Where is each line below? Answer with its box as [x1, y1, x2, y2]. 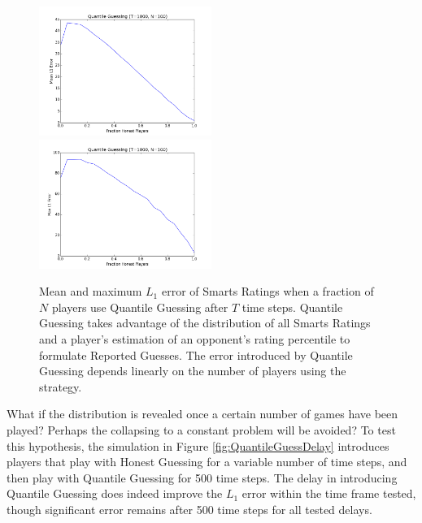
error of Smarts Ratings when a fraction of [161, 283, 374, 300]
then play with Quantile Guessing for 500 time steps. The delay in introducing [7, 469, 398, 486]
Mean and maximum [39, 283, 142, 300]
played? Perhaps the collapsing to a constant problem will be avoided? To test [7, 421, 396, 438]
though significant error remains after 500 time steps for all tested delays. [7, 500, 372, 517]
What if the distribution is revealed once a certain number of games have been [7, 405, 398, 422]
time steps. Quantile [241, 298, 343, 315]
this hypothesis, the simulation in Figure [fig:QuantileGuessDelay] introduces [7, 437, 389, 454]
